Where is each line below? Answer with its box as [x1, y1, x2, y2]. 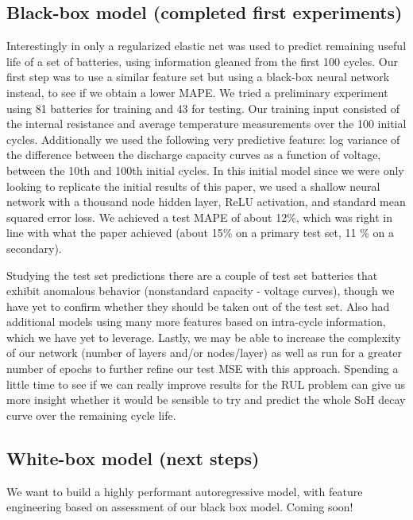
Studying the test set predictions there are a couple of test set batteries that [6, 266, 378, 283]
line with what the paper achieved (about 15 [6, 224, 223, 241]
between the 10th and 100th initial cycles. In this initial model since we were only [6, 161, 404, 178]
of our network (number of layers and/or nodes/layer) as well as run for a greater [6, 344, 403, 361]
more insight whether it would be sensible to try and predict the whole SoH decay [6, 391, 406, 408]
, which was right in [295, 208, 392, 225]
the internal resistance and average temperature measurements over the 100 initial [6, 115, 407, 132]
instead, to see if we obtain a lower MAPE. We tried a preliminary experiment [6, 83, 388, 100]
